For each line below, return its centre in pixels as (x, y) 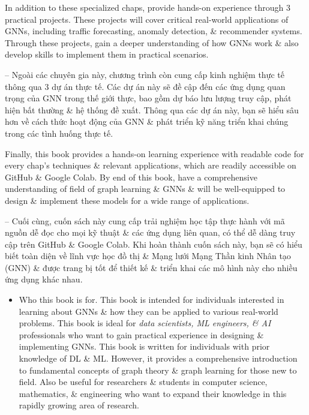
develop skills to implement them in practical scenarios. (107, 54)
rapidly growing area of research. (79, 405)
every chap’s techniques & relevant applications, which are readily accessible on (151, 165)
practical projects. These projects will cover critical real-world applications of (147, 19)
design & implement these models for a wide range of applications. (127, 200)
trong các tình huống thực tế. (59, 133)
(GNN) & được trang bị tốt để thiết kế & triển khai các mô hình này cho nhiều (151, 267)
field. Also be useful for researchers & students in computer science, (143, 382)
